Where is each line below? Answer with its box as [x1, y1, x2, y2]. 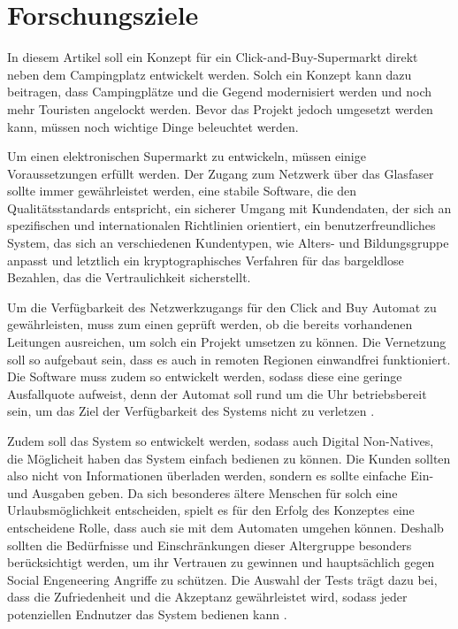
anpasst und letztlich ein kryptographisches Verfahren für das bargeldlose [7, 250, 404, 269]
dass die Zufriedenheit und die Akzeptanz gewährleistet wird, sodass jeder [7, 587, 408, 606]
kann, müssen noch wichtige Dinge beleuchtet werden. [7, 117, 299, 135]
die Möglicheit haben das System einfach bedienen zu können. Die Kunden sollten [7, 449, 451, 467]
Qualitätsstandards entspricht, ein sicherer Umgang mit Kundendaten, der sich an [7, 198, 452, 217]
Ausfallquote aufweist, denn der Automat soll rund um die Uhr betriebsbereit [7, 384, 427, 403]
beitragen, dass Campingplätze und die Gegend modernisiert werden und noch [7, 82, 432, 101]
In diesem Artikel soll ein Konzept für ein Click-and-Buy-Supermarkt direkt [7, 48, 418, 66]
